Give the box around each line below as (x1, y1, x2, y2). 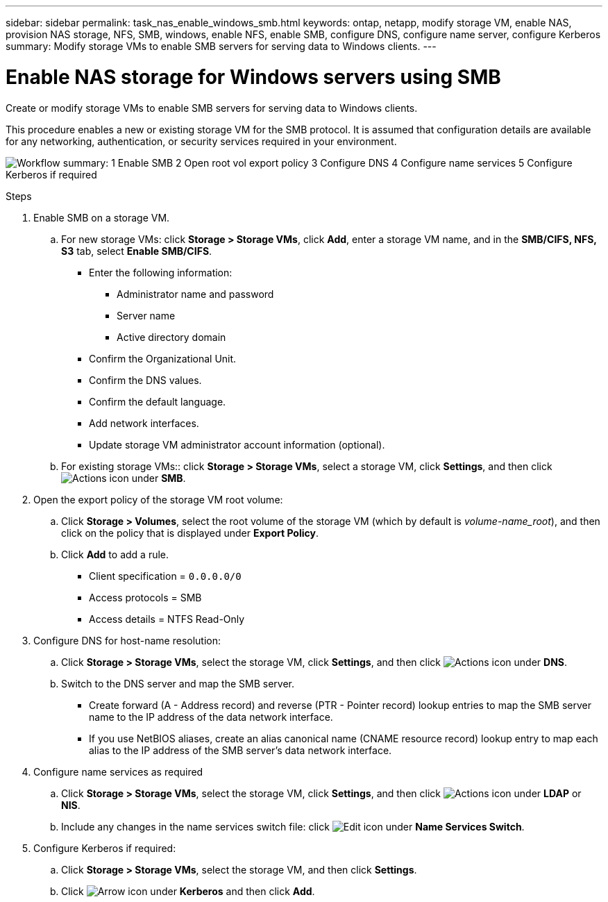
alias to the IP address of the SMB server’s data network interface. (89, 744, 392, 756)
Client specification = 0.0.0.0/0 (89, 569, 242, 582)
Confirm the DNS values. (89, 374, 202, 386)
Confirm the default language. (89, 395, 226, 408)
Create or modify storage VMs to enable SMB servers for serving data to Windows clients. (6, 101, 418, 114)
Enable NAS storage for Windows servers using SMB (6, 65, 501, 89)
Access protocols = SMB (89, 591, 202, 603)
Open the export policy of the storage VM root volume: (33, 493, 283, 506)
